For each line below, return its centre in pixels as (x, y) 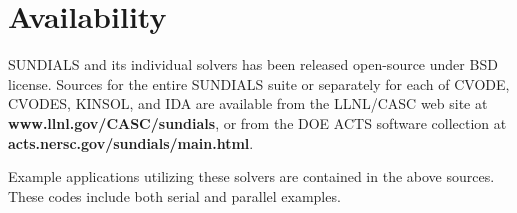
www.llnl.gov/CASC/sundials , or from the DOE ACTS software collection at (257, 122)
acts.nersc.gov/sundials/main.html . (131, 142)
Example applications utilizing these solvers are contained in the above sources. (251, 176)
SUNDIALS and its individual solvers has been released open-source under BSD (253, 64)
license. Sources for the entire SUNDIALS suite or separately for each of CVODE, (259, 83)
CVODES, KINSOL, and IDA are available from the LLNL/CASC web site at (248, 103)
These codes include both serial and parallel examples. (174, 195)
